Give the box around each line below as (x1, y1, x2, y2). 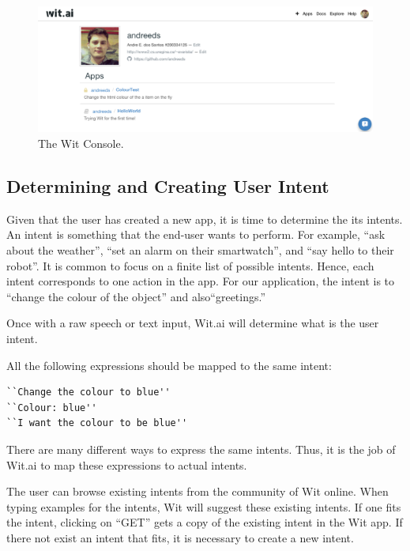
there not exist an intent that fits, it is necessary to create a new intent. (6, 529, 354, 545)
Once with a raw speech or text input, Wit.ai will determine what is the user (6, 315, 379, 331)
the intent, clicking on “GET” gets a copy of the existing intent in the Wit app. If (6, 514, 403, 530)
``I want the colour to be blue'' (6, 417, 188, 429)
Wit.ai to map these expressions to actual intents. (6, 456, 247, 473)
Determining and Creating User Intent (6, 173, 329, 198)
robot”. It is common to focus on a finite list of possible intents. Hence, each (6, 257, 374, 274)
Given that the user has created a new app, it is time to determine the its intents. (6, 210, 403, 227)
